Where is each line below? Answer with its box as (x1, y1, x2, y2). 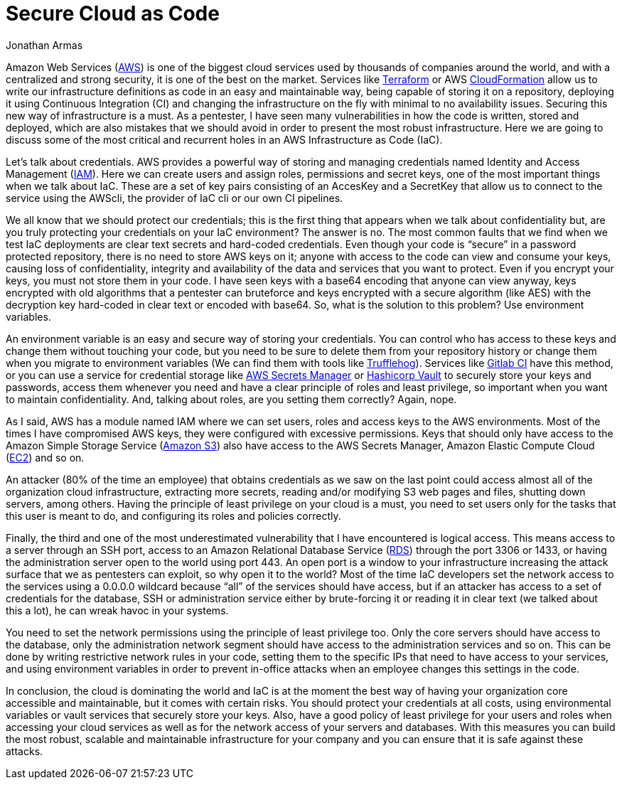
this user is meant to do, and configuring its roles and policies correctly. (6, 509, 341, 522)
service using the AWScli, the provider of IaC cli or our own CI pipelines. (6, 191, 343, 204)
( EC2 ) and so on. (6, 451, 85, 464)
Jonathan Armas (6, 38, 83, 51)
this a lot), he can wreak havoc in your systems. (6, 604, 229, 616)
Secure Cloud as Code (6, 1, 220, 26)
